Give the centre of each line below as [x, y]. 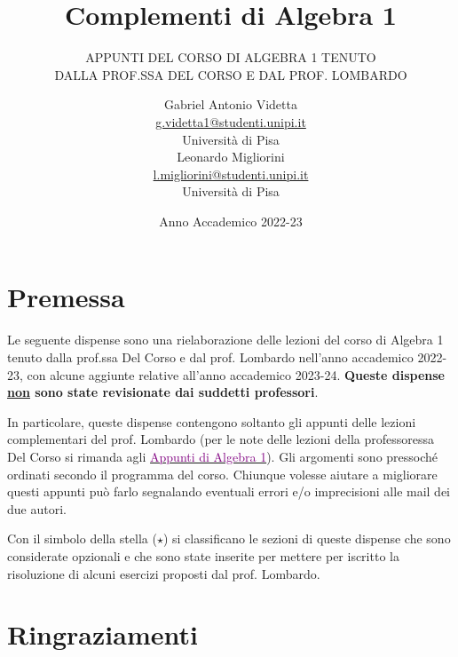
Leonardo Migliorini [231, 157]
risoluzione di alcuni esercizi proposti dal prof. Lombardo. [164, 573]
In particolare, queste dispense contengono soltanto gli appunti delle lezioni [212, 421]
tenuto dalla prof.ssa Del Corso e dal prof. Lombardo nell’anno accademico [210, 357]
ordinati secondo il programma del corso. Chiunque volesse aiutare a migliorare [222, 474]
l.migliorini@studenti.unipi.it [231, 174]
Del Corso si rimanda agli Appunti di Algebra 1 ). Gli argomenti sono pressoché [223, 456]
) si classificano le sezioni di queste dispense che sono [307, 538]
